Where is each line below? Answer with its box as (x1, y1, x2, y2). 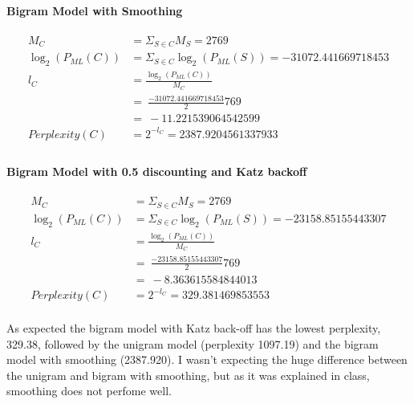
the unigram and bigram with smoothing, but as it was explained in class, (6, 366, 370, 383)
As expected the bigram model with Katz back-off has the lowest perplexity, (6, 320, 381, 337)
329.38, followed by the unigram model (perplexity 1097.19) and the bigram (6, 335, 379, 352)
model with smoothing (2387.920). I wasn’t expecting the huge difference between (6, 351, 408, 368)
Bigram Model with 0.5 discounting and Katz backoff (6, 163, 307, 180)
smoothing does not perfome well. (6, 382, 172, 399)
